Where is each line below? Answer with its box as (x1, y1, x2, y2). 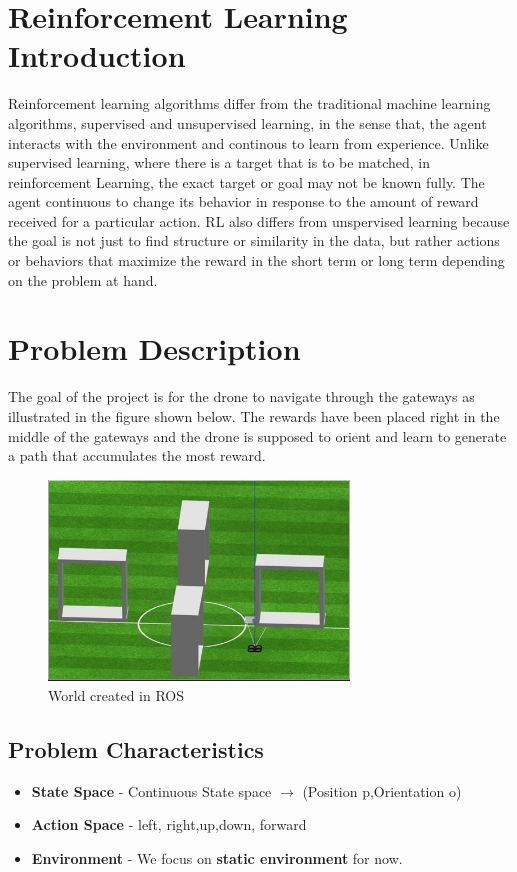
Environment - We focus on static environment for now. (31, 847, 403, 868)
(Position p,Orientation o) (302, 780, 462, 801)
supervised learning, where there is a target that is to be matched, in (8, 152, 431, 173)
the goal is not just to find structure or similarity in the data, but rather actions (8, 230, 500, 251)
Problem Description (8, 328, 301, 369)
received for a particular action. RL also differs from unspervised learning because (8, 210, 510, 231)
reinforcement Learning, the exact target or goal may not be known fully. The (8, 171, 485, 192)
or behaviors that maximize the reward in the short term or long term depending (8, 250, 505, 271)
